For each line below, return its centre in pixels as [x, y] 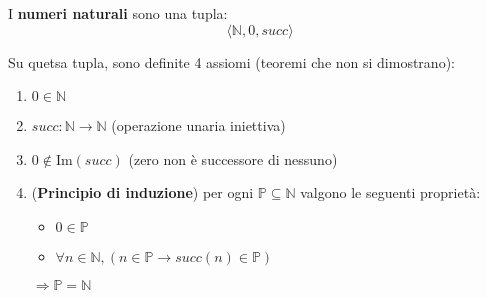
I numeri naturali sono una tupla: [118, 13]
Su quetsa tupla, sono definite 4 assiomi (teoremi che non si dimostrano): [231, 61]
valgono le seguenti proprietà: [390, 192]
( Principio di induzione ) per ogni [142, 192]
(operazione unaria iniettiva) [198, 125]
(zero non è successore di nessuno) [233, 158]
